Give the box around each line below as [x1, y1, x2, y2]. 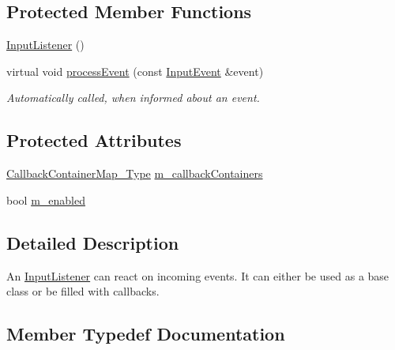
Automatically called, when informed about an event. [6, 89, 260, 106]
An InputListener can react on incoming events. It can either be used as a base [6, 267, 389, 284]
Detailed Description [6, 230, 179, 254]
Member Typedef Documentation [6, 322, 285, 346]
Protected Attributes [6, 128, 182, 152]
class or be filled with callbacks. [6, 283, 160, 299]
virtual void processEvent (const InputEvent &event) [6, 62, 264, 79]
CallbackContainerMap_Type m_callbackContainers [6, 165, 263, 182]
